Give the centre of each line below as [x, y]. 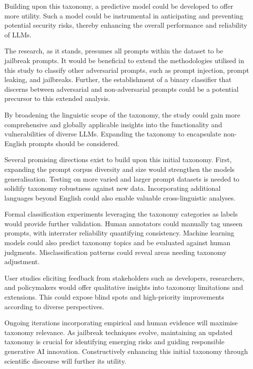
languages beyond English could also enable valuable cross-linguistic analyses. [120, 197]
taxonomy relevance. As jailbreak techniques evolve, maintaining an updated [118, 332]
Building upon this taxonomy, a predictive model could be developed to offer [119, 6]
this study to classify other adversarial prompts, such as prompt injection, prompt [127, 70]
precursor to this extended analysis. [57, 98]
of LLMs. [18, 34]
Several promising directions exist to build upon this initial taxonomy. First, [118, 159]
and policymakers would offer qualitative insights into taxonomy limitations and [124, 287]
